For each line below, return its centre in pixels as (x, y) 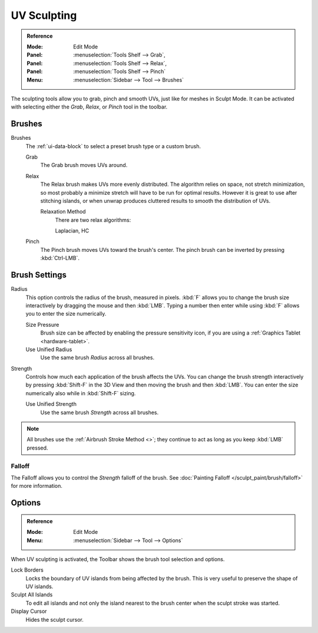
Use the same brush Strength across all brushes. (100, 412)
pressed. (37, 448)
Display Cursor (29, 611)
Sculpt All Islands (32, 595)
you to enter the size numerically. (66, 314)
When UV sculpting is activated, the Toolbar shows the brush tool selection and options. (118, 559)
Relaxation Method (63, 212)
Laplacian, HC (72, 231)
